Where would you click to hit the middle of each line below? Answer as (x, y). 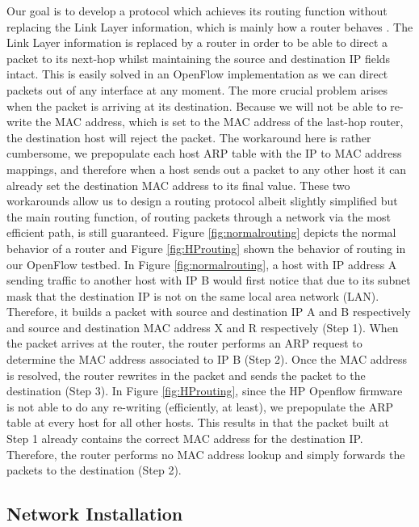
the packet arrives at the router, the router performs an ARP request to (184, 343)
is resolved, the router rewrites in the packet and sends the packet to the (186, 375)
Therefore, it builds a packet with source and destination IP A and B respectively (209, 312)
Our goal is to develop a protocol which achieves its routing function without (197, 11)
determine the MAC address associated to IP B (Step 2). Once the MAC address (207, 359)
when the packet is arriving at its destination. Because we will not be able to (197, 105)
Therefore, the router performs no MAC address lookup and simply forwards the (206, 454)
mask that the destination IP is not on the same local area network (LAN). (193, 295)
